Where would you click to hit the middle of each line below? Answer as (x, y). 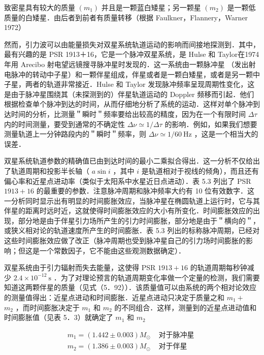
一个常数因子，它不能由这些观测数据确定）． (112, 250)
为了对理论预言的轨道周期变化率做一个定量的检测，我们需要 (160, 277)
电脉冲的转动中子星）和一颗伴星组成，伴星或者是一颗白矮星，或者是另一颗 (128, 74)
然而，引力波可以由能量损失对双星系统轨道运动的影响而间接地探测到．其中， (132, 44)
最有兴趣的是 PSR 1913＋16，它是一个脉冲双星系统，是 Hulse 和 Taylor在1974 (132, 54)
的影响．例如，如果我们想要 (211, 124)
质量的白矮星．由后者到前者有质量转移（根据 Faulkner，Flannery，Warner (126, 17)
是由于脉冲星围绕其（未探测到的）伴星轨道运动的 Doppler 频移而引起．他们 (129, 94)
